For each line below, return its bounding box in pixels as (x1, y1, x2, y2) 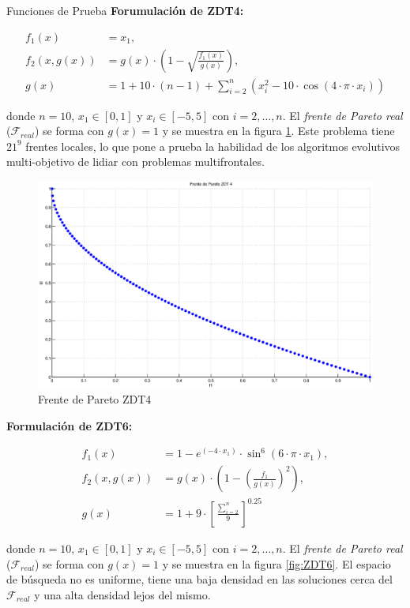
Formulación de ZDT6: (6, 417, 133, 433)
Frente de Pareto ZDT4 (38, 391, 152, 407)
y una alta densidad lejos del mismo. (34, 586, 211, 602)
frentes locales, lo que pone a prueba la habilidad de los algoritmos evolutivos (25, 137, 401, 154)
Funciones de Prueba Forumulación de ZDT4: (6, 2, 244, 18)
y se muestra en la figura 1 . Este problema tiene (162, 122, 395, 139)
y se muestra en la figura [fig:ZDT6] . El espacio (162, 555, 391, 572)
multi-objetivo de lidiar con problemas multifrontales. (6, 153, 265, 170)
